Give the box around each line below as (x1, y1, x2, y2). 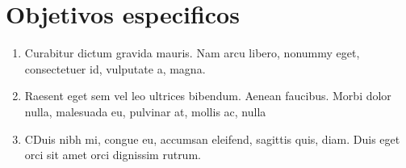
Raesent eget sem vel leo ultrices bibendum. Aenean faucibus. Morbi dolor (24, 87, 391, 104)
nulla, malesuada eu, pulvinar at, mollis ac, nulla (24, 103, 266, 120)
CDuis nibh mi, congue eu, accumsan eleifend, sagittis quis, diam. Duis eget (24, 130, 400, 147)
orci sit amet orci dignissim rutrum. (24, 146, 201, 163)
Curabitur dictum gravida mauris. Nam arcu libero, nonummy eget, (24, 44, 360, 61)
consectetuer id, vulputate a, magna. (24, 60, 206, 77)
